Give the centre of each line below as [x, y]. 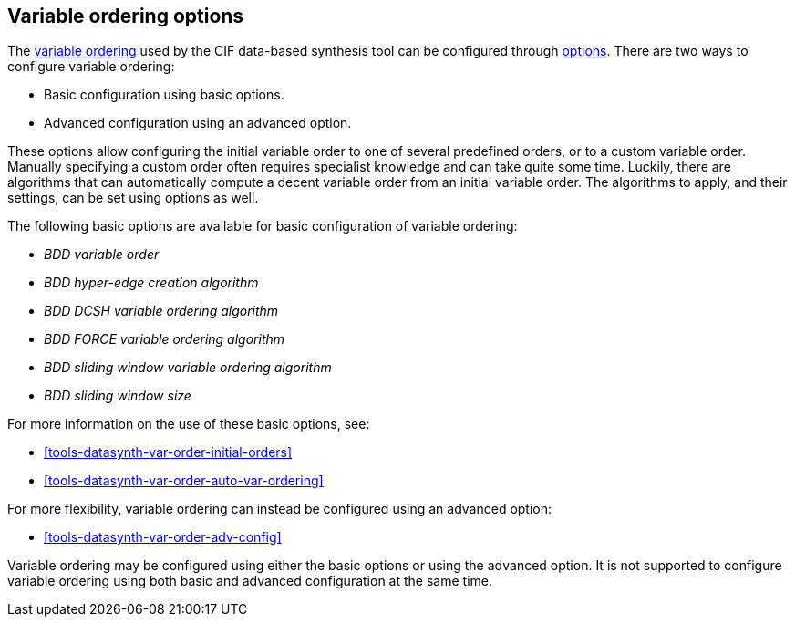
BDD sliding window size [118, 396]
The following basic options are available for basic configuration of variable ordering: [263, 226]
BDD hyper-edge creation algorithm [151, 283]
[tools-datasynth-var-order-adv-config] [163, 537]
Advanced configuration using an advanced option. [198, 123]
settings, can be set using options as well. [133, 198]
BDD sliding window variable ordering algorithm [188, 368]
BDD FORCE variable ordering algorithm [165, 339]
